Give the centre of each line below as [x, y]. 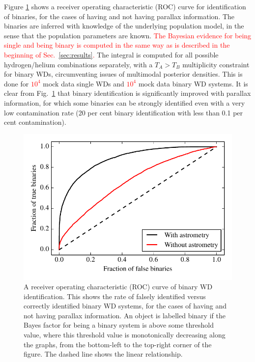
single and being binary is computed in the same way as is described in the [117, 45]
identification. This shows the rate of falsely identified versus [115, 296]
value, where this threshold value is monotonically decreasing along [125, 335]
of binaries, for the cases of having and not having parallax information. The [119, 16]
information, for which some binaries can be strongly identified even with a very [125, 102]
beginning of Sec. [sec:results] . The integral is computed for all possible [111, 54]
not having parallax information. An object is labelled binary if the [125, 315]
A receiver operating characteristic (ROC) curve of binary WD [118, 287]
